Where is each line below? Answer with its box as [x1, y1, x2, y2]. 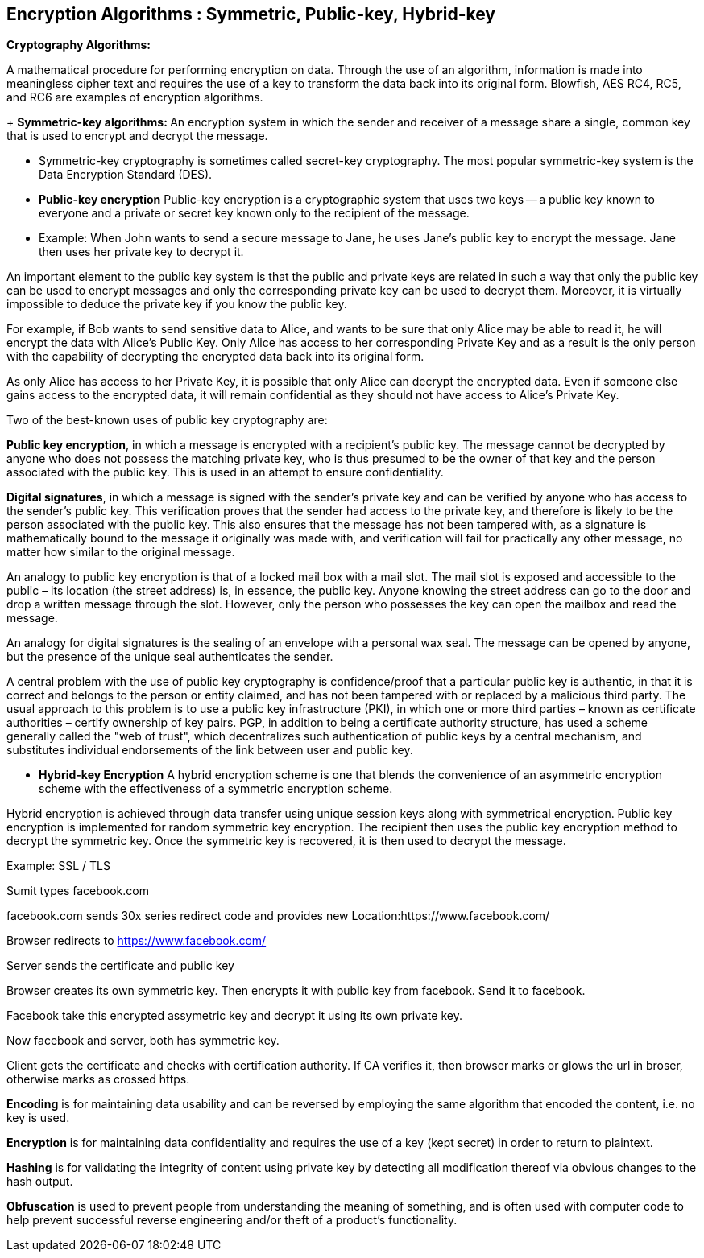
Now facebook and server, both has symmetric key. [6, 1033, 280, 1048]
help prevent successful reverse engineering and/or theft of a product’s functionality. [6, 1213, 458, 1227]
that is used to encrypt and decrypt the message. [6, 129, 268, 143]
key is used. [6, 1111, 70, 1125]
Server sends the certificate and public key [6, 959, 234, 973]
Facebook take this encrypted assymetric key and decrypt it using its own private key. [6, 1008, 462, 1023]
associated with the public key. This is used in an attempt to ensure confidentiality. [6, 465, 444, 480]
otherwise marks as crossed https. [6, 1072, 190, 1087]
